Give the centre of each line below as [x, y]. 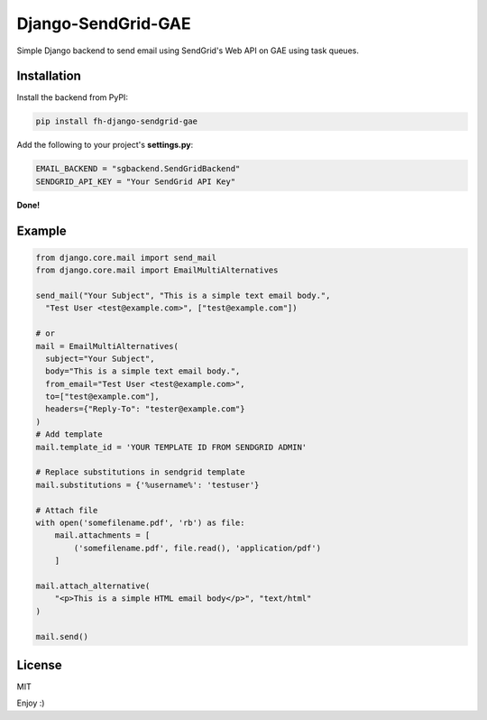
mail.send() [62, 637]
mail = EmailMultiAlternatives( [107, 346]
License [39, 665]
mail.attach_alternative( [93, 586]
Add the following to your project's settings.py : [105, 145]
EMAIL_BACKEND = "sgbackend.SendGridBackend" [138, 169]
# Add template [69, 434]
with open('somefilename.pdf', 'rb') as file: [140, 522]
